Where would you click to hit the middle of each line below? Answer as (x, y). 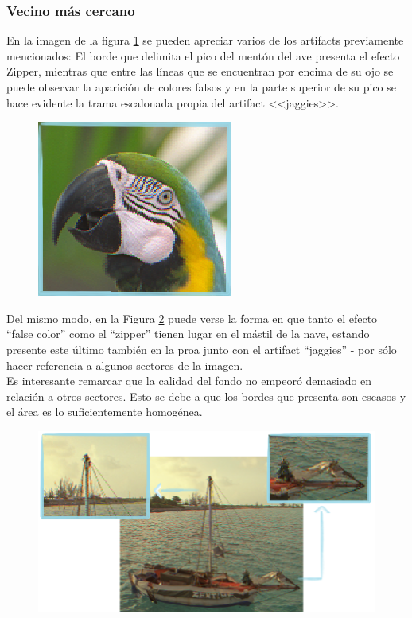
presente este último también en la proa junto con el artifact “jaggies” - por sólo (202, 349)
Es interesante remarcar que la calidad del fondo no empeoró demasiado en (189, 381)
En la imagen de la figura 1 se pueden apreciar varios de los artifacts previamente (205, 40)
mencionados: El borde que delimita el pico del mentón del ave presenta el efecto (203, 55)
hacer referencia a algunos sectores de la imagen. (125, 365)
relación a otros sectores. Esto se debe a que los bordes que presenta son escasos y (206, 396)
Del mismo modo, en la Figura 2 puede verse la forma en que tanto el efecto (192, 318)
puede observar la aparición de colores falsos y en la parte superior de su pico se (201, 87)
